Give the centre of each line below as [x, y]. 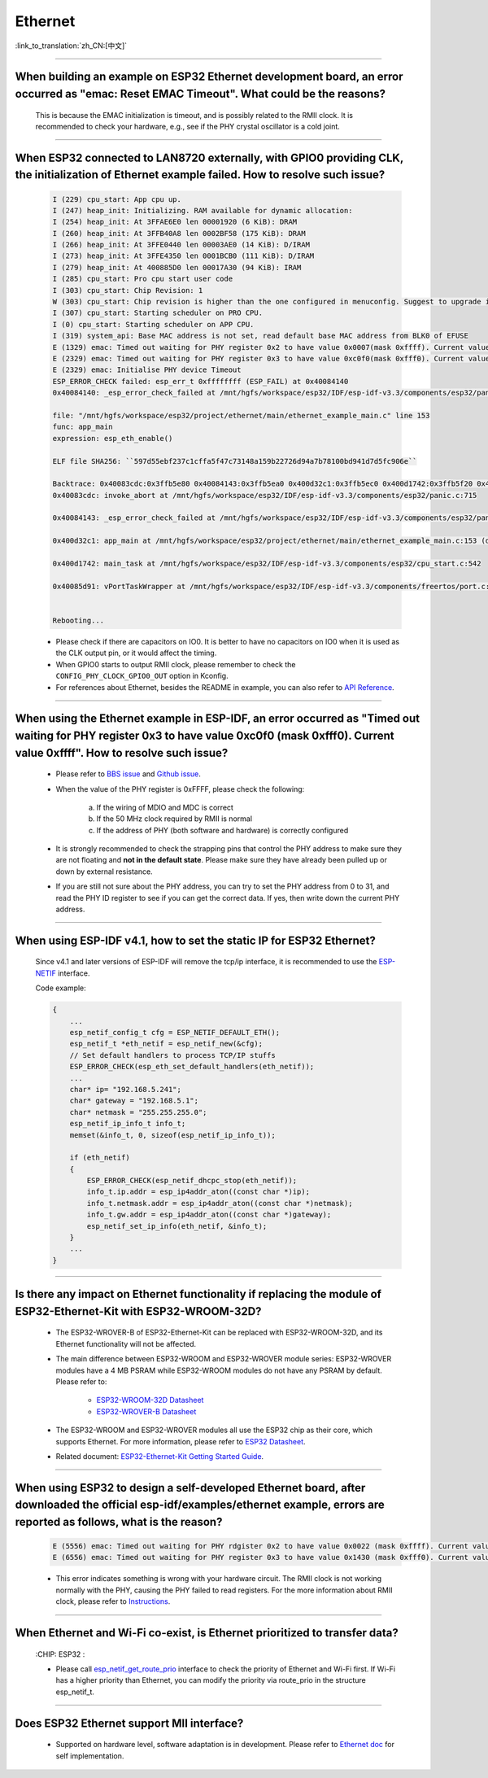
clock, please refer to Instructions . [113, 1601]
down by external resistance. [105, 872]
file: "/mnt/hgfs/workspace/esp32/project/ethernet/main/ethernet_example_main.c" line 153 [241, 415]
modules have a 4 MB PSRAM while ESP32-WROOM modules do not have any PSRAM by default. [219, 1370]
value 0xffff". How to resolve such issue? [122, 753]
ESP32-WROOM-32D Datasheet [150, 1400]
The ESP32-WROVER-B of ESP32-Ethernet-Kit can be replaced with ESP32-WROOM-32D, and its [219, 1332]
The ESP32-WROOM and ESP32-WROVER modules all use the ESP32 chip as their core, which [214, 1430]
